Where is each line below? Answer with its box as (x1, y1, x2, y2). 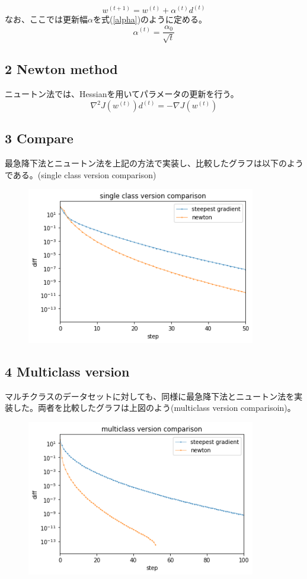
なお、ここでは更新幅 (5, 13, 88, 25)
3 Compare (5, 129, 73, 147)
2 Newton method (5, 60, 118, 78)
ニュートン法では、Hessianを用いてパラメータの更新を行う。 (5, 88, 239, 100)
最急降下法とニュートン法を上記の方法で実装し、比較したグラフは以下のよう (5, 157, 303, 169)
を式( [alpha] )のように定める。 (92, 13, 207, 25)
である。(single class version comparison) (5, 168, 156, 181)
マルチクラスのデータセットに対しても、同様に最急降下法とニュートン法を (5, 390, 295, 402)
